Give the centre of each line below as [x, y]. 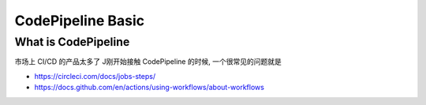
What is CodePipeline [72, 42]
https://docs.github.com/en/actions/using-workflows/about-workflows [149, 88]
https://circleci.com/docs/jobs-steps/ [95, 76]
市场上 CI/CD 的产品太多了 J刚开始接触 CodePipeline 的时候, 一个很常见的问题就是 [148, 62]
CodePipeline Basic [80, 21]
